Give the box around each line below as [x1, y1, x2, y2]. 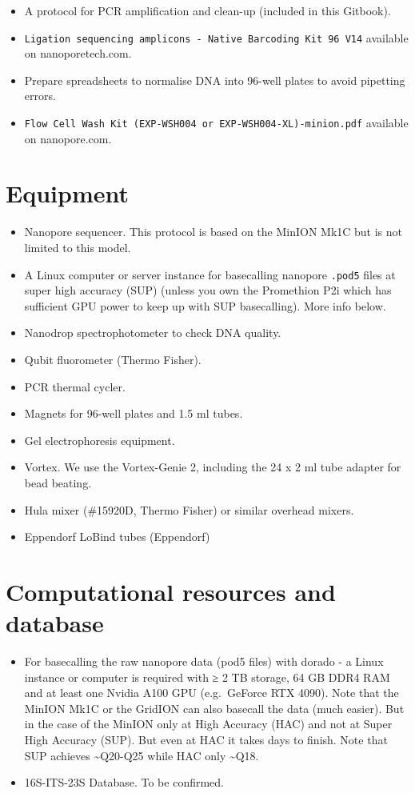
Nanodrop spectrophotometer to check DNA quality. [24, 324, 281, 341]
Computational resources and [6, 575, 336, 607]
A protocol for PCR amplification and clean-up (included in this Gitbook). [24, 2, 391, 18]
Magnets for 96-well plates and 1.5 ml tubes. [24, 405, 243, 422]
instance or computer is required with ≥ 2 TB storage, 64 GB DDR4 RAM [24, 668, 390, 685]
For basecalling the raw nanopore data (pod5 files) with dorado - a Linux [24, 653, 384, 670]
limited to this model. [24, 239, 131, 255]
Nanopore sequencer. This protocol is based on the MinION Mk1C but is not [24, 223, 403, 240]
